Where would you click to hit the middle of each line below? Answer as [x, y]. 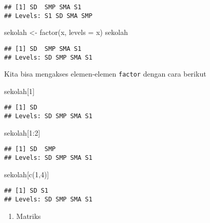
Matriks [28, 216]
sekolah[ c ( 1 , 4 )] [27, 174]
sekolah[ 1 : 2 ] [22, 132]
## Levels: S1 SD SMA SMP [48, 16]
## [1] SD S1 [26, 191]
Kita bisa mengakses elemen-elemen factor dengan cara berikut [105, 74]
